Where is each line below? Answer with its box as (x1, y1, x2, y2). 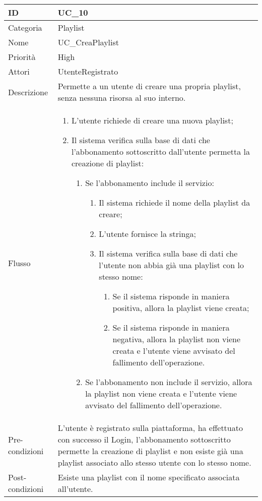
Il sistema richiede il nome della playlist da (99, 197, 250, 208)
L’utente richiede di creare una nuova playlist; (71, 114, 233, 126)
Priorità (8, 51, 36, 62)
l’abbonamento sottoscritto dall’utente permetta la (71, 146, 250, 157)
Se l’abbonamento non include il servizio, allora (85, 376, 252, 388)
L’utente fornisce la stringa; (99, 228, 196, 239)
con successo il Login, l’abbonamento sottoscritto (57, 433, 231, 445)
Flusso (8, 257, 31, 269)
